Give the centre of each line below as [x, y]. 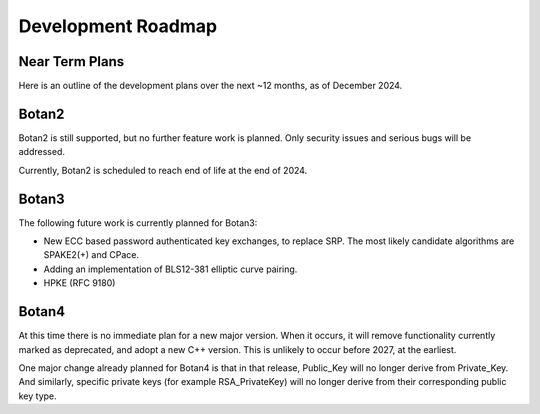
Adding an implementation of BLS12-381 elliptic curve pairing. [170, 269]
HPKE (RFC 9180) [79, 283]
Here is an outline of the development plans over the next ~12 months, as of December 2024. [210, 86]
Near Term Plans [71, 61]
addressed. [41, 152]
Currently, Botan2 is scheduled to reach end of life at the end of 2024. [163, 170]
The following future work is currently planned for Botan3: [138, 222]
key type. [37, 396]
